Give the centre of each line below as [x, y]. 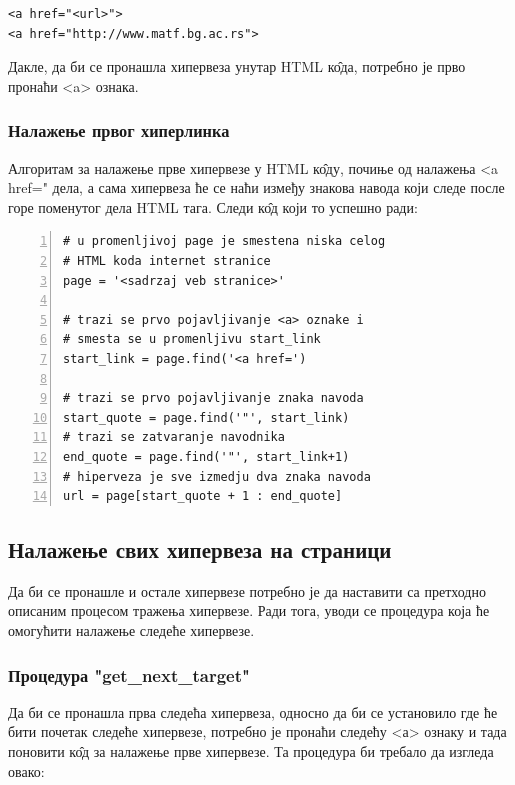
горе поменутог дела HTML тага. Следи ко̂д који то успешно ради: [213, 206]
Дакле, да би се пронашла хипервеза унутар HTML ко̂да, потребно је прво [237, 66]
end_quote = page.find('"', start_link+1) [206, 456]
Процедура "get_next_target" [129, 674]
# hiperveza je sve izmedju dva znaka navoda [217, 476]
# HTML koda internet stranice [167, 260]
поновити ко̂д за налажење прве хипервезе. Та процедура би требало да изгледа [251, 751]
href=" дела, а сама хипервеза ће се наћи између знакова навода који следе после [256, 187]
